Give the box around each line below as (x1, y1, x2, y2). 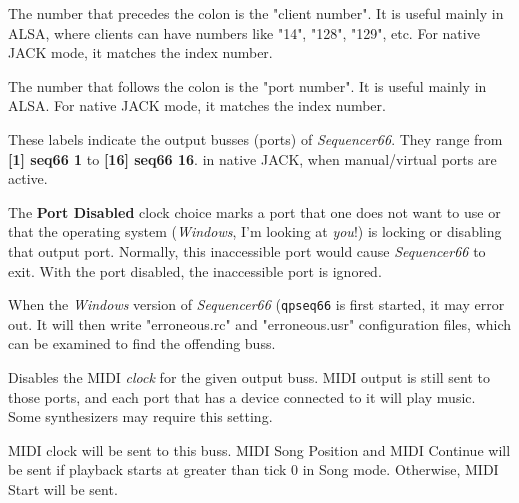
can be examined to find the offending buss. (8, 333, 276, 354)
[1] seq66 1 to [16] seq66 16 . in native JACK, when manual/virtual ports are (8, 148, 497, 169)
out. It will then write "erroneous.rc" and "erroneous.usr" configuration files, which (8, 313, 512, 334)
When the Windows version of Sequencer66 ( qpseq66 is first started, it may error (8, 294, 505, 315)
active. (8, 168, 48, 189)
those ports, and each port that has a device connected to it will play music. (8, 386, 476, 407)
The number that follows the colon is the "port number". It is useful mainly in (8, 75, 487, 96)
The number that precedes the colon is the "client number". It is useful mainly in (8, 3, 504, 23)
